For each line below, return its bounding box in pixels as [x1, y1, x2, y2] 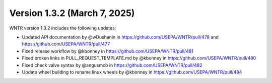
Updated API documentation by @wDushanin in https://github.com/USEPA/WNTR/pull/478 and [22, 34, 219, 40]
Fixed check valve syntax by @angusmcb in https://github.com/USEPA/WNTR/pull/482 [22, 62, 202, 68]
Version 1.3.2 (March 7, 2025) [9, 7, 135, 18]
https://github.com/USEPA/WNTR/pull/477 [22, 41, 110, 47]
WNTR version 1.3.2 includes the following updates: [9, 25, 116, 31]
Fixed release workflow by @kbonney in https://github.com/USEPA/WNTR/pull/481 [22, 48, 194, 54]
